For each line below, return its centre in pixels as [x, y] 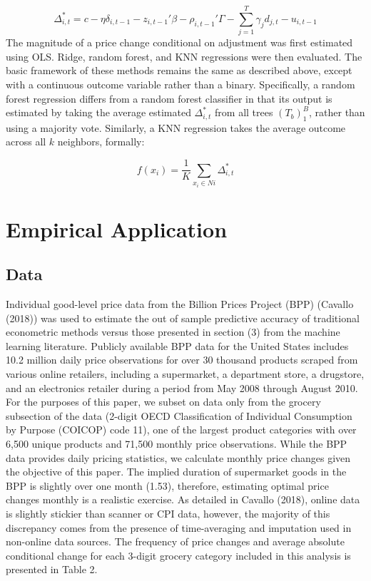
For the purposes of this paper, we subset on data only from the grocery [163, 402]
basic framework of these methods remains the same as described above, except [179, 70]
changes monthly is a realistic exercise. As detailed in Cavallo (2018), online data [183, 499]
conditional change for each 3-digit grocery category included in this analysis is [178, 555]
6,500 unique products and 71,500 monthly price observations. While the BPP [177, 444]
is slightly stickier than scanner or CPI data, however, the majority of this [168, 513]
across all [26, 142]
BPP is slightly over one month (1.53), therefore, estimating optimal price [167, 485]
